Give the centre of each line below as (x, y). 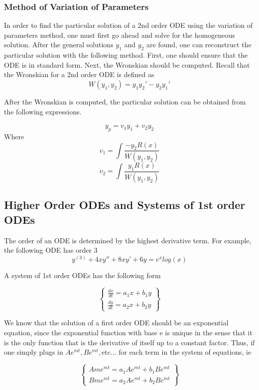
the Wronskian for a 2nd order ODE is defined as (79, 74)
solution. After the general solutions (59, 45)
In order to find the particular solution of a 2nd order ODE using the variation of (129, 25)
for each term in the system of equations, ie (185, 352)
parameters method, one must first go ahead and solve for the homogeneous (120, 35)
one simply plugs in (34, 352)
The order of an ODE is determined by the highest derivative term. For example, (128, 240)
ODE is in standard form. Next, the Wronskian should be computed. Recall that (127, 64)
